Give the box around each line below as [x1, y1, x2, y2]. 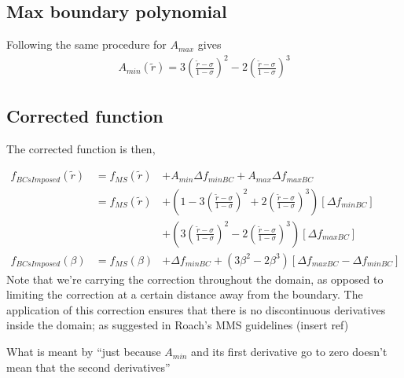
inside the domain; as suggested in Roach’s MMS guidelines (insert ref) [6, 317, 349, 333]
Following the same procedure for [6, 36, 167, 53]
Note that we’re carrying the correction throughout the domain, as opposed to [6, 270, 384, 287]
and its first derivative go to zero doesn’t [191, 343, 387, 360]
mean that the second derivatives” [6, 358, 171, 375]
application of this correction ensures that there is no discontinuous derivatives [6, 301, 386, 317]
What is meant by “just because [6, 343, 161, 360]
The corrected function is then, [6, 140, 156, 156]
